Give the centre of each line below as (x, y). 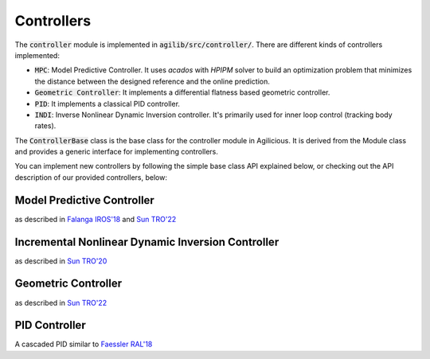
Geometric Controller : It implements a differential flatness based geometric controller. (182, 92)
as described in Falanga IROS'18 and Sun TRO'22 (96, 219)
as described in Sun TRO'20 (61, 261)
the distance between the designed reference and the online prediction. (152, 81)
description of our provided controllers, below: (91, 177)
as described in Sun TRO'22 (61, 302)
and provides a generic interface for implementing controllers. (117, 152)
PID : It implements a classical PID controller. (107, 103)
